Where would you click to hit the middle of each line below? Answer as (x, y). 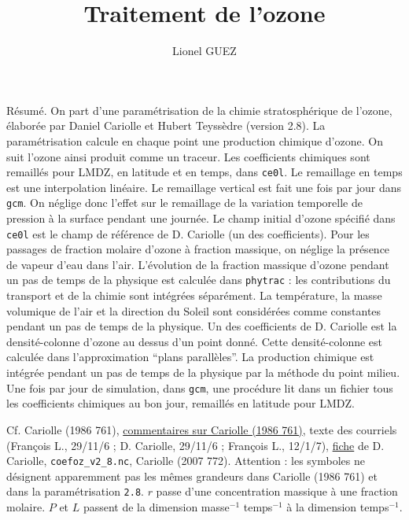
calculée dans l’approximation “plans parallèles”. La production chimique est (190, 357)
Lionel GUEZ (204, 51)
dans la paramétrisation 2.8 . (75, 491)
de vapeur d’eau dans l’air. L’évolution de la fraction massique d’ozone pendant (198, 264)
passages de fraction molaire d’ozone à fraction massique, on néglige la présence (198, 249)
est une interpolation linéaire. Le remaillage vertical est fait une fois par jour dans (204, 187)
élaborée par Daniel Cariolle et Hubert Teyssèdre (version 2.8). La (166, 125)
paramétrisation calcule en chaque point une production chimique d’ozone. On (195, 140)
